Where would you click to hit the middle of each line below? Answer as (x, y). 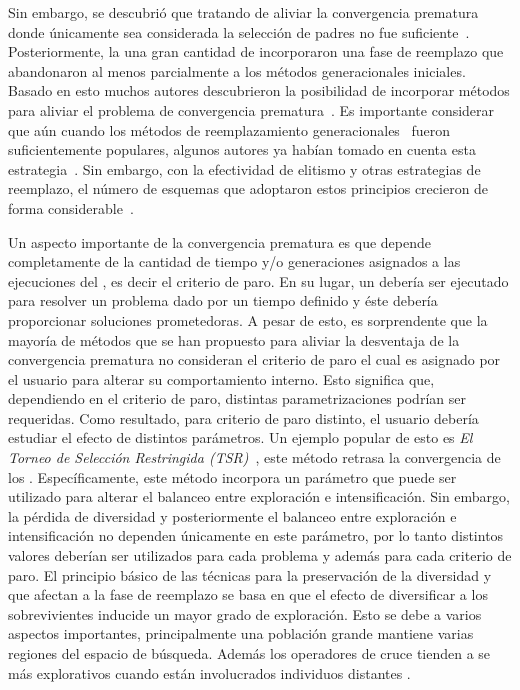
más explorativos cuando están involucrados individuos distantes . (209, 672)
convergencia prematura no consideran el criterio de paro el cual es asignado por (254, 359)
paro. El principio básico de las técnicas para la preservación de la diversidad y (250, 574)
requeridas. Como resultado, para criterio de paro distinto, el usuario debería (243, 417)
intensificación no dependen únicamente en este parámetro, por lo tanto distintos (256, 535)
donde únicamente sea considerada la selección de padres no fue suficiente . (239, 31)
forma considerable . (71, 207)
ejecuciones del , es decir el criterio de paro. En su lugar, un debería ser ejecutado (258, 280)
